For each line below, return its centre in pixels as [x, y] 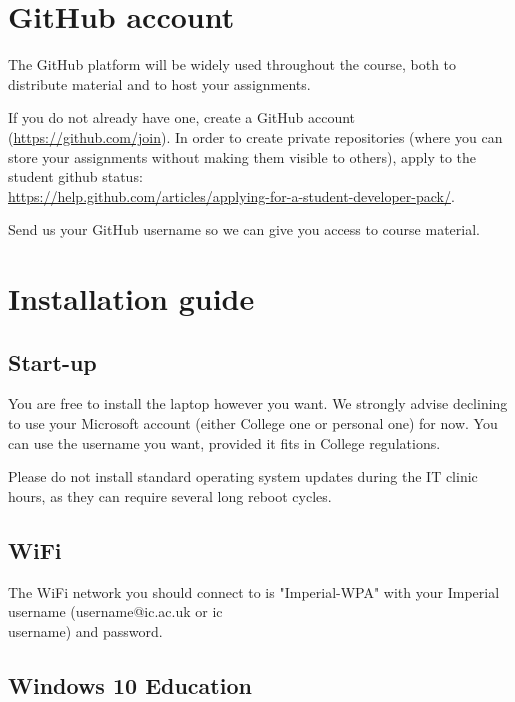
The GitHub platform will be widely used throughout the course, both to [232, 64]
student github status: [75, 176]
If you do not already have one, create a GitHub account [182, 117]
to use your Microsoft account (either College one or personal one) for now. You [253, 423]
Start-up [52, 361]
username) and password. [85, 630]
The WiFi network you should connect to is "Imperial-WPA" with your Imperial [254, 591]
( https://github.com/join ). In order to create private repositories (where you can [255, 136]
